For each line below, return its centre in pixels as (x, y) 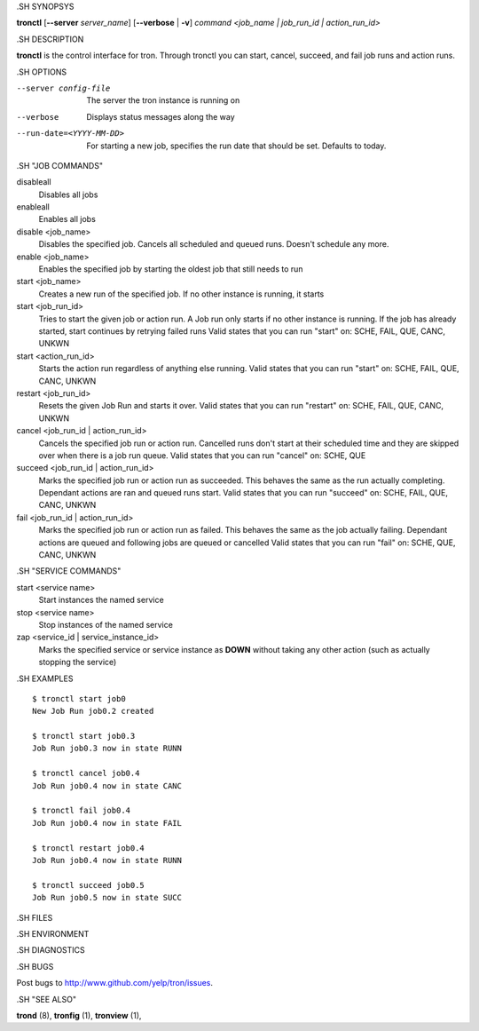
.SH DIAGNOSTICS (51, 950)
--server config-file (63, 88)
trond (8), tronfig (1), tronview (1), (79, 1015)
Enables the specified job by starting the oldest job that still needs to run (171, 269)
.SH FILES (35, 917)
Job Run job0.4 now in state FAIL (107, 823)
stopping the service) (78, 662)
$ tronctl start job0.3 (84, 736)
